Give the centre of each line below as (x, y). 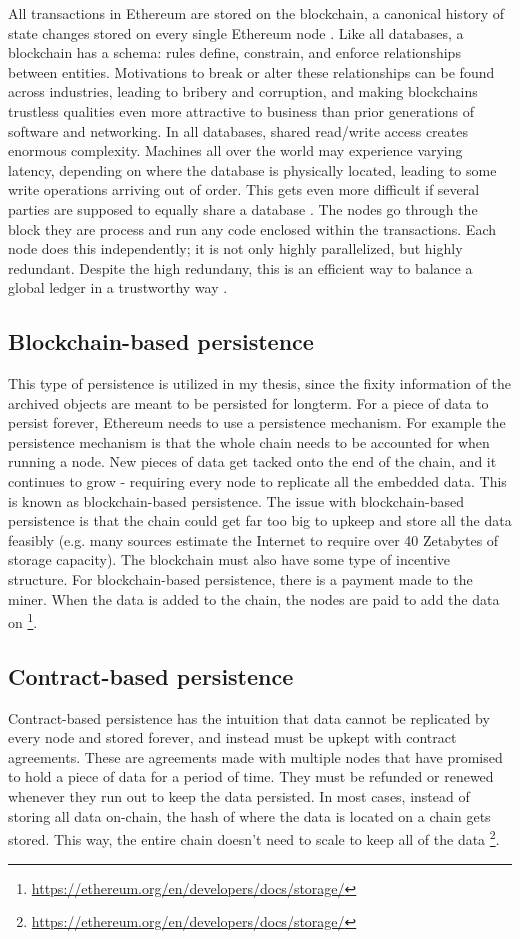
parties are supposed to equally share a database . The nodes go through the (243, 208)
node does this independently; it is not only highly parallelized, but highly (235, 248)
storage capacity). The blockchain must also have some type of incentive (229, 559)
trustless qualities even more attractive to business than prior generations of (241, 110)
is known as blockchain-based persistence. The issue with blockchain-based (236, 500)
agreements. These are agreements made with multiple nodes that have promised (255, 756)
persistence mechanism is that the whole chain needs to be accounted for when (249, 441)
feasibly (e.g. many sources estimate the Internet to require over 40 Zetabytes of (253, 539)
